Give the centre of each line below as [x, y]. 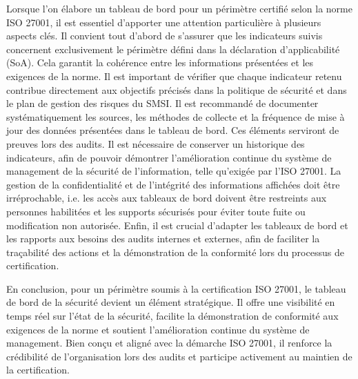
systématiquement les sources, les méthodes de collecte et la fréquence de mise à [176, 116]
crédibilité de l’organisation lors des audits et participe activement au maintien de [179, 356]
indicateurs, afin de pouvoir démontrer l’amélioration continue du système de [169, 157]
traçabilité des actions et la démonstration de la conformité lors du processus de [175, 252]
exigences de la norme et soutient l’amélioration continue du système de [158, 329]
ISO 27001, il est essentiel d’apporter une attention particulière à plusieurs [164, 22]
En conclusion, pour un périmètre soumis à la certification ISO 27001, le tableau [176, 288]
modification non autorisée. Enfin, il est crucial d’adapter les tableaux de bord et [177, 225]
